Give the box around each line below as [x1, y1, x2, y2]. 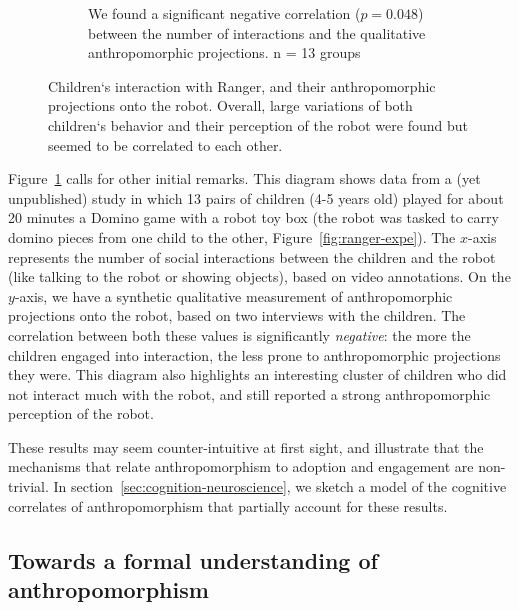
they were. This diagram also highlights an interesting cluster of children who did [8, 364, 507, 385]
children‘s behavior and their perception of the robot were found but [48, 114, 468, 135]
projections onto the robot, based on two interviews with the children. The [8, 305, 466, 326]
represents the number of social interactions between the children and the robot [8, 246, 496, 267]
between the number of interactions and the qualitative [88, 22, 426, 43]
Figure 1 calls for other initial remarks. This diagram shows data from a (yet [8, 168, 481, 189]
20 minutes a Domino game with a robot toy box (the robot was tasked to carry [8, 207, 499, 228]
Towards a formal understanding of [8, 544, 378, 575]
